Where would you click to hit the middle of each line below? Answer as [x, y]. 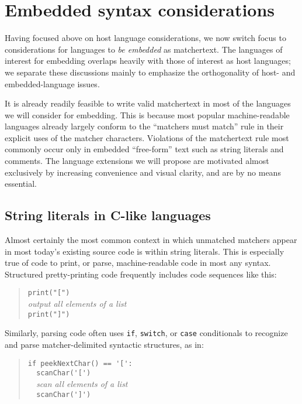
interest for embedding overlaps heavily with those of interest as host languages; [148, 61]
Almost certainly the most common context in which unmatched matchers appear [151, 240]
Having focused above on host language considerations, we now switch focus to [145, 38]
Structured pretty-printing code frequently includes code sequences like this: [141, 274]
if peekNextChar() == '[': [80, 363]
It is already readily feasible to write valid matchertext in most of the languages [148, 103]
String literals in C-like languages [108, 215]
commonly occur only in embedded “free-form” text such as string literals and [144, 149]
